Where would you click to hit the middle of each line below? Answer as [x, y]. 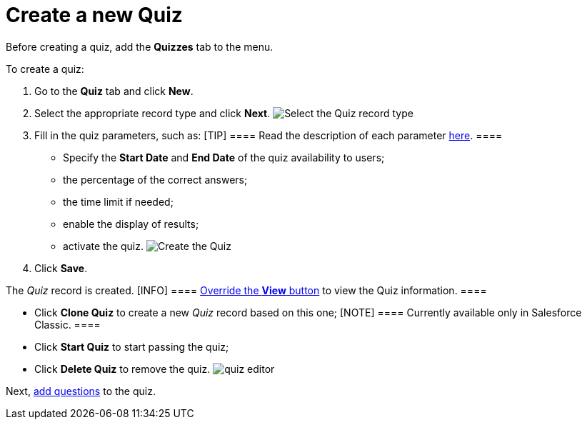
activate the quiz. [103, 246]
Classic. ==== [67, 324]
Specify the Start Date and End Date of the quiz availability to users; [224, 157]
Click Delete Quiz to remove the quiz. [122, 369]
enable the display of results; [131, 224]
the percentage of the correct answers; [155, 179]
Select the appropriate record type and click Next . [152, 113]
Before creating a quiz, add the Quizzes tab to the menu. [140, 46]
